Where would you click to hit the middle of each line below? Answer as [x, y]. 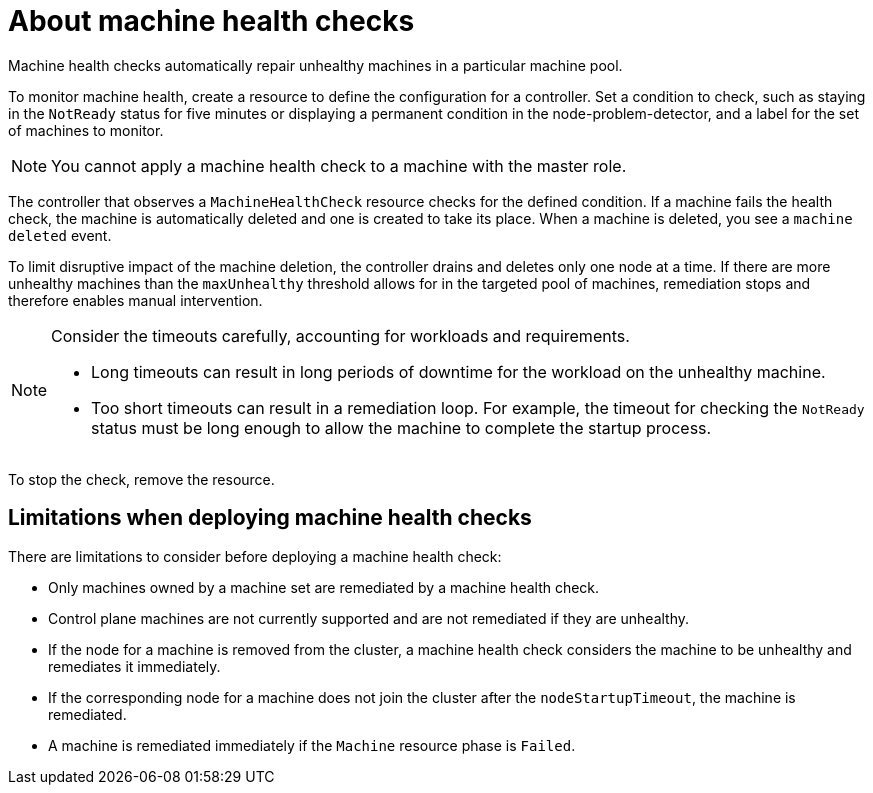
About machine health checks [211, 21]
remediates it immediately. [134, 666]
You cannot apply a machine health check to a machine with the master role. [339, 165]
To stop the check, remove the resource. [141, 479]
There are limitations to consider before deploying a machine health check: [255, 556]
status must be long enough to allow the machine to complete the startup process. [401, 427]
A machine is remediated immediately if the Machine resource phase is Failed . [312, 745]
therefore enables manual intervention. [135, 300]
